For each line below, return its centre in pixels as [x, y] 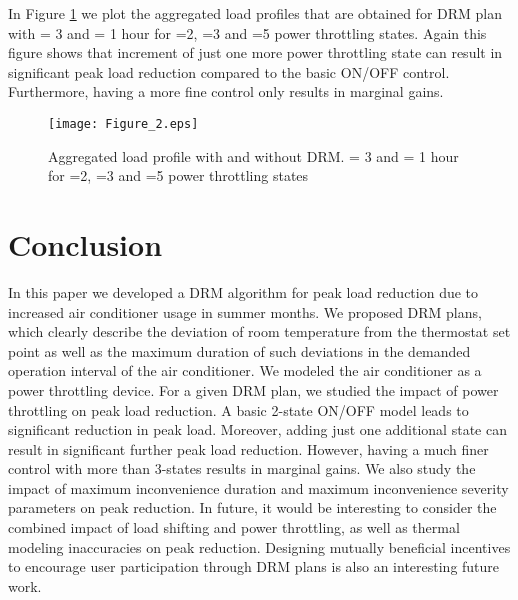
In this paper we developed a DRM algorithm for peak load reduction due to [243, 291]
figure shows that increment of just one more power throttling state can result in [255, 52]
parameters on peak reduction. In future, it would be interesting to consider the [252, 507]
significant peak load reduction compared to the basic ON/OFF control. [229, 71]
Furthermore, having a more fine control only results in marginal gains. [226, 91]
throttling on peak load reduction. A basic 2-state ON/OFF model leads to [238, 409]
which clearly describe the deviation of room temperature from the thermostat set [259, 331]
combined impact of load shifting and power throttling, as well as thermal [234, 527]
